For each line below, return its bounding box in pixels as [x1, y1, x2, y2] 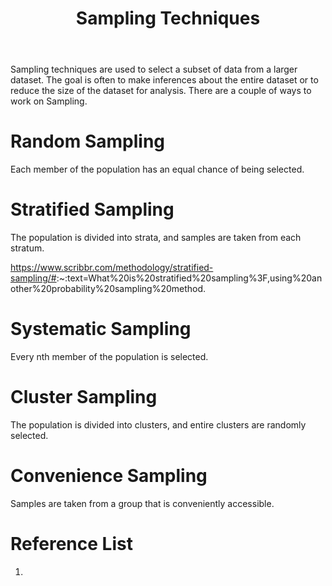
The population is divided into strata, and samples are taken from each [10, 232, 302, 244]
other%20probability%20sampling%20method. [10, 283, 207, 295]
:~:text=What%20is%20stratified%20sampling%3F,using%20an [56, 272, 323, 284]
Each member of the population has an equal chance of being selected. [10, 163, 305, 176]
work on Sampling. [10, 95, 88, 107]
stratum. [10, 242, 45, 254]
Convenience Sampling [10, 465, 208, 487]
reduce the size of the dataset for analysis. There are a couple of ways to [10, 85, 312, 97]
